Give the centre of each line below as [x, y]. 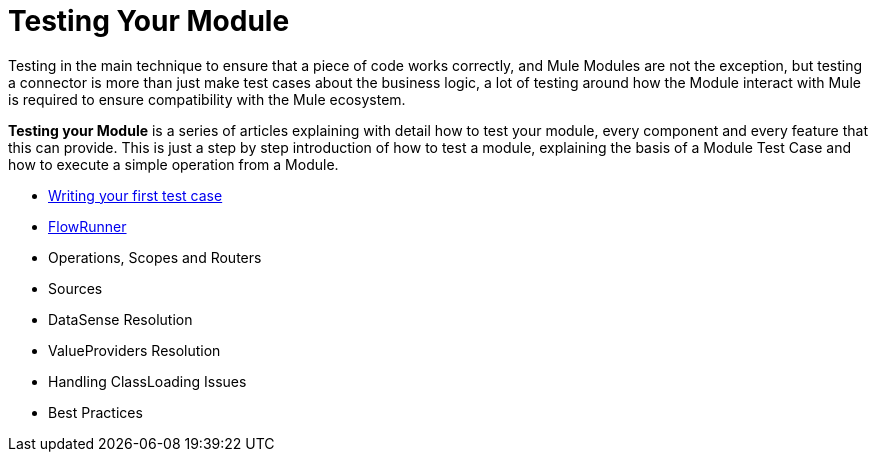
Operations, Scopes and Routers [155, 257]
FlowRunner [87, 226]
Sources [75, 288]
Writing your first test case [135, 195]
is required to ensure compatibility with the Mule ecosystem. [207, 99]
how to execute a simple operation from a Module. [173, 164]
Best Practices [95, 412]
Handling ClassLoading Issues [147, 381]
